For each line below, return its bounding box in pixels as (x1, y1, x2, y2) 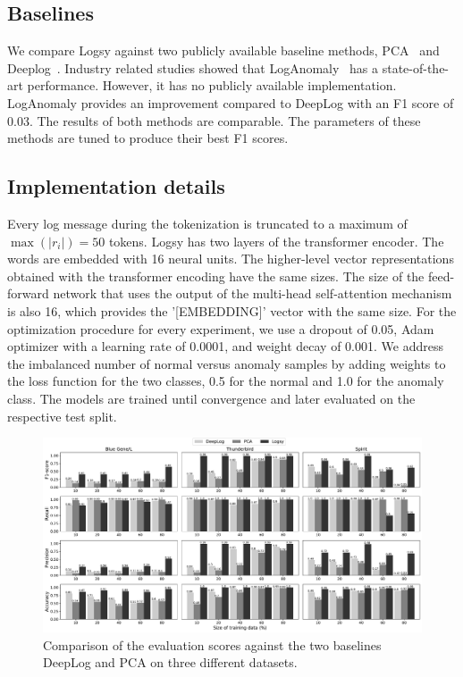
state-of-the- (382, 58, 450, 77)
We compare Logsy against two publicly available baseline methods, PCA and (7, 41, 440, 60)
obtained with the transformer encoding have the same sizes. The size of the (7, 266, 425, 285)
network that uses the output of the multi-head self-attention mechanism (53, 284, 452, 303)
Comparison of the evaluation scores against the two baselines (43, 635, 382, 654)
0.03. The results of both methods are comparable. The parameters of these (7, 111, 421, 130)
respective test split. (7, 406, 117, 425)
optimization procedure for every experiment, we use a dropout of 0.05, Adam (7, 319, 434, 338)
